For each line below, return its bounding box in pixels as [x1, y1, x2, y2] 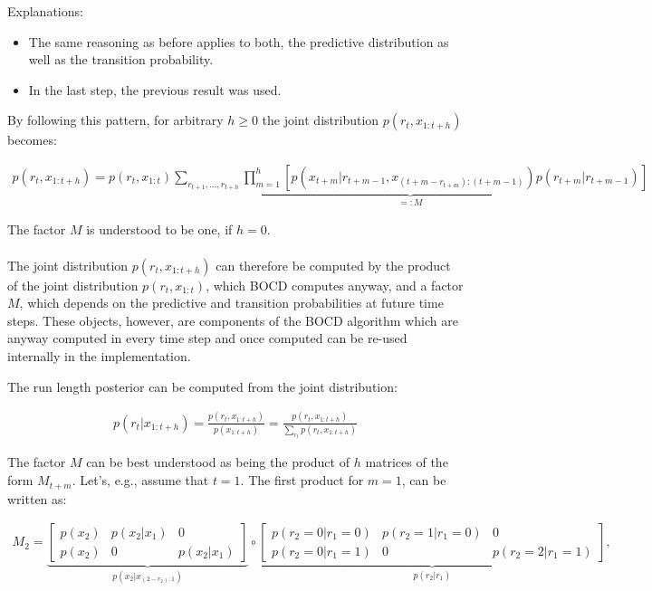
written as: [7, 489, 67, 508]
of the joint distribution [7, 275, 139, 294]
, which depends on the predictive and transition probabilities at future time [19, 293, 444, 312]
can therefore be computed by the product [216, 255, 451, 274]
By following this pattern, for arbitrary [7, 110, 224, 129]
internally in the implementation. [7, 347, 191, 365]
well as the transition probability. [28, 50, 214, 69]
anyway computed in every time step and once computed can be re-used [7, 329, 407, 348]
